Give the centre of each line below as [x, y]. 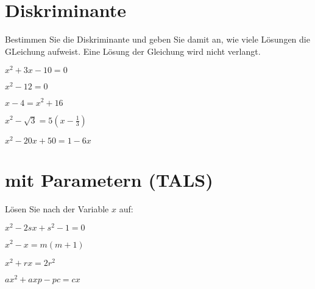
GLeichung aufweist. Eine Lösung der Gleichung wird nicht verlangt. [133, 51]
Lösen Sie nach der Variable [57, 208]
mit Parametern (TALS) [109, 179]
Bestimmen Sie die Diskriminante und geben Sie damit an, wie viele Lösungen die [157, 39]
